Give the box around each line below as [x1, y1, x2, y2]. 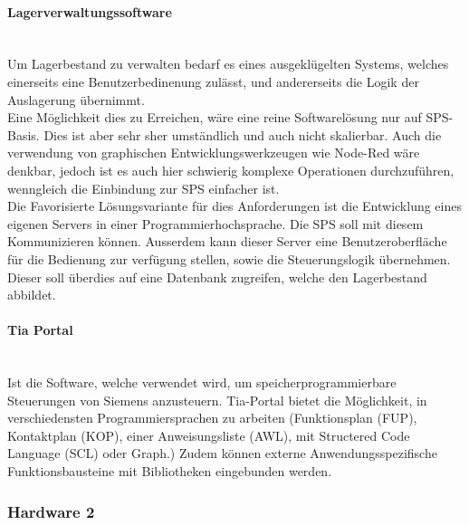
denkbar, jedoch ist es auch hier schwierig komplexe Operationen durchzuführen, [7, 160, 455, 179]
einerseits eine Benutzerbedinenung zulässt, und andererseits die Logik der [7, 72, 419, 91]
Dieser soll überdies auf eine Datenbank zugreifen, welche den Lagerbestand [7, 267, 427, 286]
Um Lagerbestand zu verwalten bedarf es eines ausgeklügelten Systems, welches [7, 54, 449, 73]
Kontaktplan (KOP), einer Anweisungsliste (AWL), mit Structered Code [7, 425, 410, 444]
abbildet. [7, 285, 56, 304]
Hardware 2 [7, 500, 95, 522]
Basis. [7, 125, 40, 144]
